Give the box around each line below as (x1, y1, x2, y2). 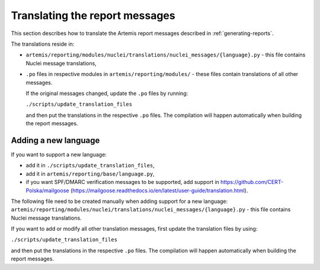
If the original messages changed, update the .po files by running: (25, 90, 188, 97)
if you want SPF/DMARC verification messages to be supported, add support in (25, 179, 219, 186)
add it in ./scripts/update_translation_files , (25, 162, 155, 169)
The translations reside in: (11, 40, 75, 47)
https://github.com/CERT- (220, 179, 284, 186)
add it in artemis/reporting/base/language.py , (25, 170, 155, 177)
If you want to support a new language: (11, 151, 107, 158)
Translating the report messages (11, 9, 175, 22)
